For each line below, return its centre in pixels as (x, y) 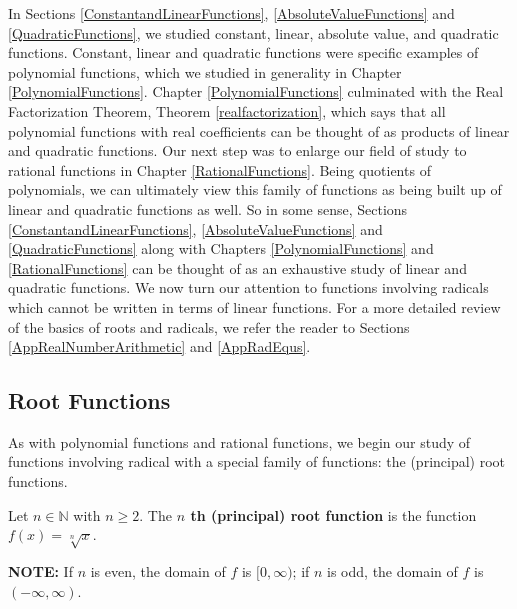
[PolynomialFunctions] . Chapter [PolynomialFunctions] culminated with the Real (256, 91)
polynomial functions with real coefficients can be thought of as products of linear (259, 130)
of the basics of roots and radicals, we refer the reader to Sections (209, 326)
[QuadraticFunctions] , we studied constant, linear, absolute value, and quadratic (253, 32)
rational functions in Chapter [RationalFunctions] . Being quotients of (219, 169)
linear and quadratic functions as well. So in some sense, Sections (208, 208)
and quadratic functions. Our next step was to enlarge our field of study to (237, 150)
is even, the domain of (158, 571)
